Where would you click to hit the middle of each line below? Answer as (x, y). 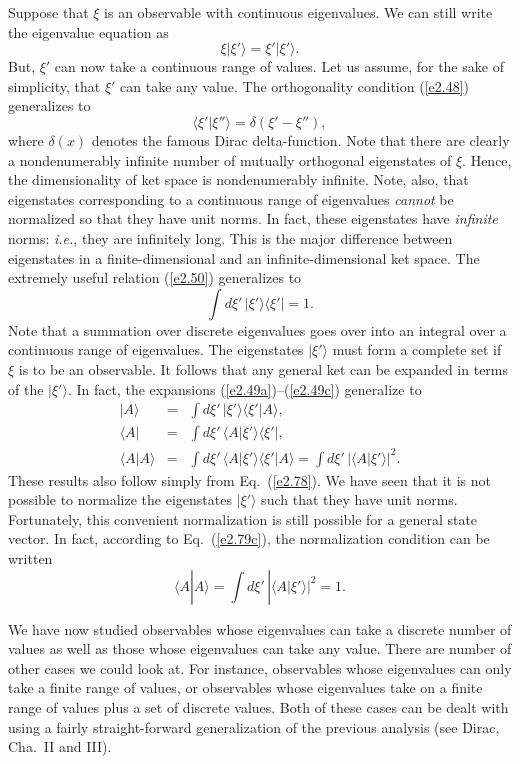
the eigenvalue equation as (88, 31)
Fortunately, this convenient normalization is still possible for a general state (243, 518)
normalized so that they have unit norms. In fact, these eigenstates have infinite (253, 218)
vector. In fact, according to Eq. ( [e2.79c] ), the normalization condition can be (249, 538)
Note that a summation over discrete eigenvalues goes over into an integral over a (257, 329)
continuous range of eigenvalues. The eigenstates (156, 349)
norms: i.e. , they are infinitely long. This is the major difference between (230, 237)
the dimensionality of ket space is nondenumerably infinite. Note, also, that (238, 179)
